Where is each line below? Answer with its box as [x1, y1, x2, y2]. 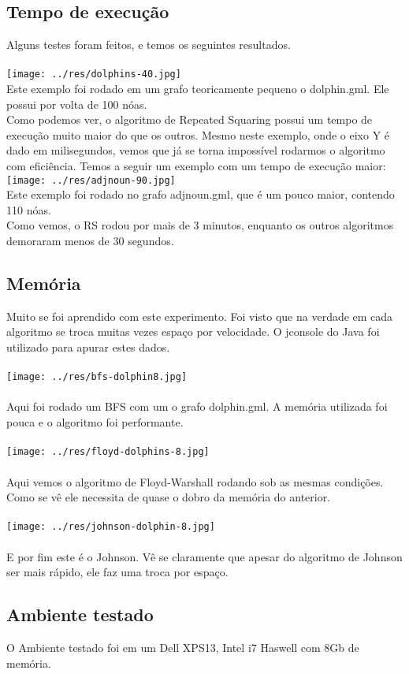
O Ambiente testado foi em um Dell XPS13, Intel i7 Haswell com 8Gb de [6, 639, 359, 655]
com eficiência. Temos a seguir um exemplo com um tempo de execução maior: [6, 158, 386, 174]
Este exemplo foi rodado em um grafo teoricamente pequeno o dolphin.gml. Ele [6, 80, 389, 97]
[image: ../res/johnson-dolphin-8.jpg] [6, 521, 215, 533]
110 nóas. [6, 201, 51, 218]
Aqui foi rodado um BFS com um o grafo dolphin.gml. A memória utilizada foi [6, 398, 388, 415]
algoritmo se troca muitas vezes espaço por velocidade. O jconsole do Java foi [6, 323, 380, 340]
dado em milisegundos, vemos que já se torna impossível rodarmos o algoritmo [6, 142, 385, 158]
